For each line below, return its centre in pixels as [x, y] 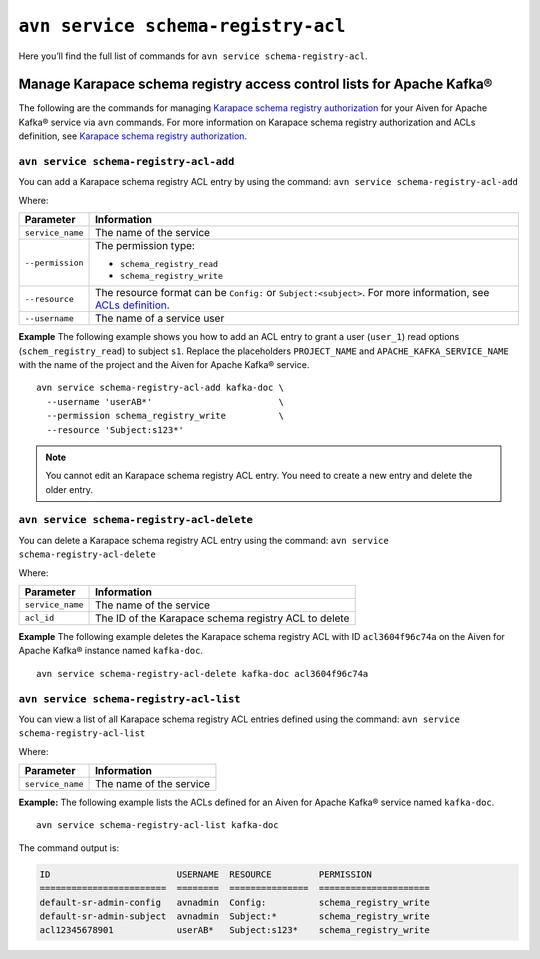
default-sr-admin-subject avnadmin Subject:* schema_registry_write [234, 916]
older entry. [69, 489]
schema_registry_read [169, 264]
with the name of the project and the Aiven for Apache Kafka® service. [164, 364]
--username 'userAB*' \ [165, 401]
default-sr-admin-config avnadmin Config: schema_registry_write [234, 902]
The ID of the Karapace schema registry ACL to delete [222, 618]
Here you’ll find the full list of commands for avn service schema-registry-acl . [193, 56]
